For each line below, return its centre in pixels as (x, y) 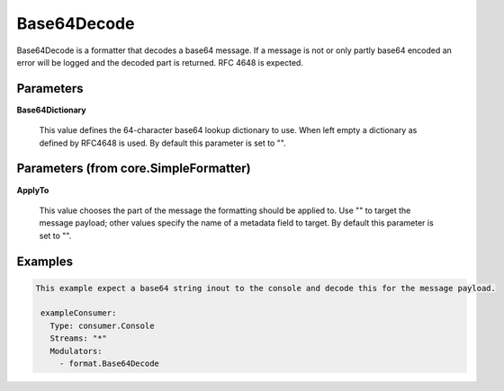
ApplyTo (33, 190)
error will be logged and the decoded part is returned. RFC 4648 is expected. (160, 62)
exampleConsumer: (79, 313)
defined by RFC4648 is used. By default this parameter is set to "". (163, 143)
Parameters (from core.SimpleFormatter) (134, 169)
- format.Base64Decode (109, 364)
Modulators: (76, 351)
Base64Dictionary (51, 110)
